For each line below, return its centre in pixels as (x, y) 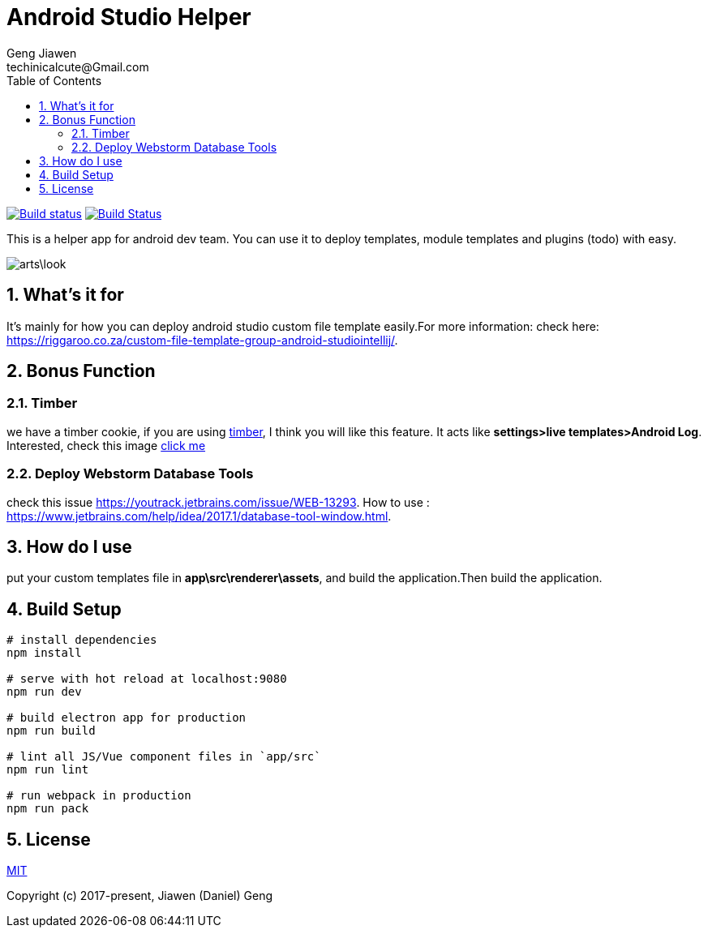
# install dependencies (82, 640)
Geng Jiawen (42, 53)
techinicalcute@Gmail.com (78, 66)
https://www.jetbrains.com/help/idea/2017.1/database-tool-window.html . (199, 516)
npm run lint (48, 770)
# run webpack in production (99, 796)
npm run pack (48, 809)
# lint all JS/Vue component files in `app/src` (164, 757)
